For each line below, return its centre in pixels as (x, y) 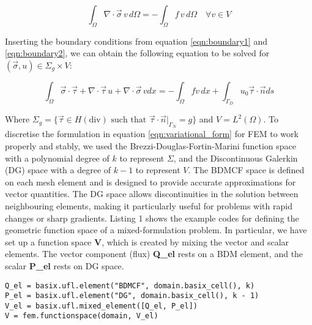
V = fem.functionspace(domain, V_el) (82, 316)
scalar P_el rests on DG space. (65, 265)
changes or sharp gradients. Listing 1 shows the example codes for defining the (152, 218)
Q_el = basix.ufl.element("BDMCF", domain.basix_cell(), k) (130, 286)
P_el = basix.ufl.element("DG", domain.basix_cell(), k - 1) (132, 296)
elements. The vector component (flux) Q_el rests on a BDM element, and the (154, 254)
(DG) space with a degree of (58, 170)
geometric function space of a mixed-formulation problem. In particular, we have (156, 230)
